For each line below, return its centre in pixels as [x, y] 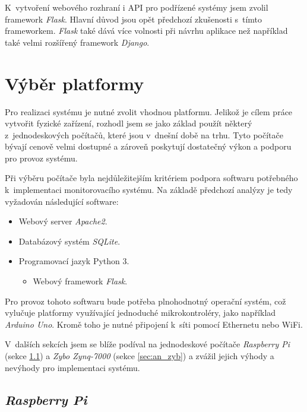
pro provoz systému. [41, 158]
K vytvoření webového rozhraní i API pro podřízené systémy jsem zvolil [137, 7]
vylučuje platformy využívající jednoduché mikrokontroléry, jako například [140, 313]
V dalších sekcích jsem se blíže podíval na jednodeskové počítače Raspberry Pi [148, 344]
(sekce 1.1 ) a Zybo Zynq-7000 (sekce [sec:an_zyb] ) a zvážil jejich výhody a [140, 356]
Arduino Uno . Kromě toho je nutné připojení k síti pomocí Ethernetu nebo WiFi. [154, 324]
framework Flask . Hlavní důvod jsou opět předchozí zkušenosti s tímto [134, 19]
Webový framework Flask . [80, 281]
